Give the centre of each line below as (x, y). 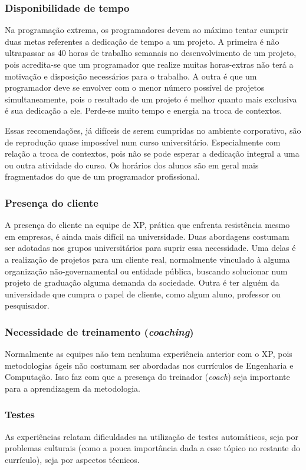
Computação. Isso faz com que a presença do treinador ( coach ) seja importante (147, 377)
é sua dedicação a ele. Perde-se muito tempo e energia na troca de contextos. (144, 110)
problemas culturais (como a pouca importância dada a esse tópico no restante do (153, 448)
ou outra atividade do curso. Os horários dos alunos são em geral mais (132, 165)
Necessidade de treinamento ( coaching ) (99, 331)
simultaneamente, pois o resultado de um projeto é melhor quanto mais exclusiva (151, 99)
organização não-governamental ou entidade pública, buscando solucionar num (146, 271)
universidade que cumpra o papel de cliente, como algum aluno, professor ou (143, 294)
